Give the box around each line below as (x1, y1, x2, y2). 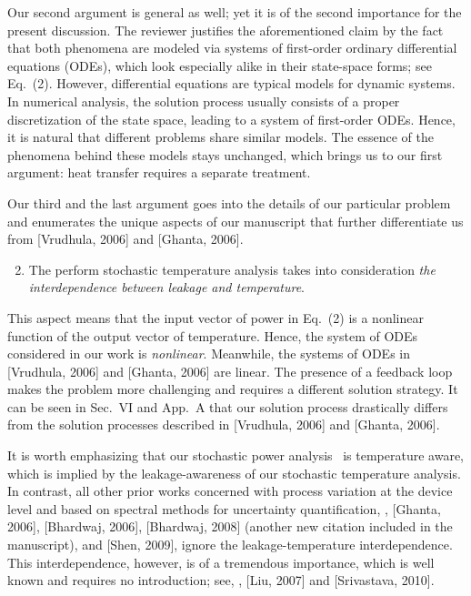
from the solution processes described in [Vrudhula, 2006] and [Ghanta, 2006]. (7, 415, 440, 434)
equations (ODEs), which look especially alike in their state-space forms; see (7, 56, 432, 75)
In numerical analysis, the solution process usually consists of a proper (7, 91, 400, 110)
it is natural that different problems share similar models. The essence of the (7, 127, 434, 146)
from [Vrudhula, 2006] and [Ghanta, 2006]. (7, 229, 244, 248)
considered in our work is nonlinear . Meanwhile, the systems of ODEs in (7, 344, 411, 363)
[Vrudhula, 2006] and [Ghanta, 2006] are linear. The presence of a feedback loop (7, 361, 453, 380)
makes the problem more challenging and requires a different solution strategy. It (7, 379, 458, 399)
